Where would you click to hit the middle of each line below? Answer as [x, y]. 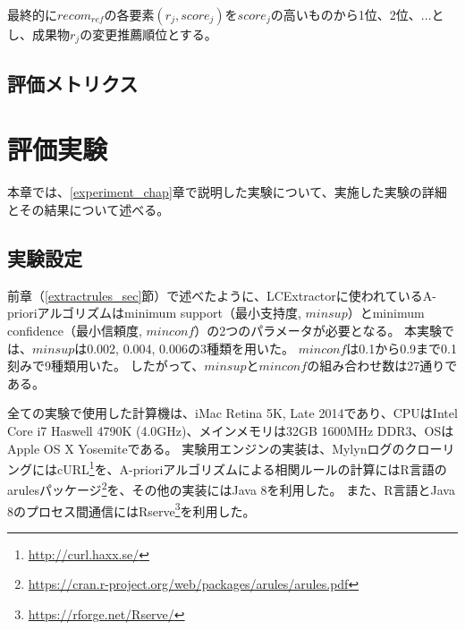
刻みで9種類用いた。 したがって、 [106, 366]
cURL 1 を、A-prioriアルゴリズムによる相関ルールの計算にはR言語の [252, 468]
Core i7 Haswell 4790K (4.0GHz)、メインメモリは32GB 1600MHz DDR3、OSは [231, 430]
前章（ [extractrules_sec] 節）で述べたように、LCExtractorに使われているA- [222, 295]
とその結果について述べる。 [89, 209]
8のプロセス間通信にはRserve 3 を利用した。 [131, 509]
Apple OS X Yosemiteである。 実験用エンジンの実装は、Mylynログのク [212, 448]
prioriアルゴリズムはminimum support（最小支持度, [154, 313]
